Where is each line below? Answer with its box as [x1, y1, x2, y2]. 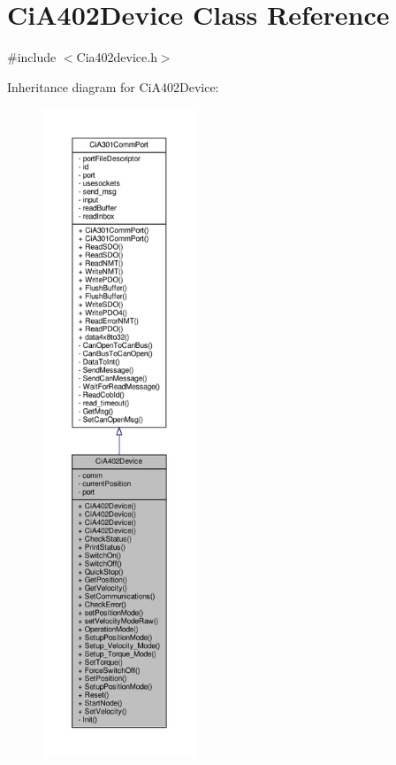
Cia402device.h [76, 48, 157, 66]
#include [7, 48, 57, 66]
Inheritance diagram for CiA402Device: [7, 77, 219, 96]
